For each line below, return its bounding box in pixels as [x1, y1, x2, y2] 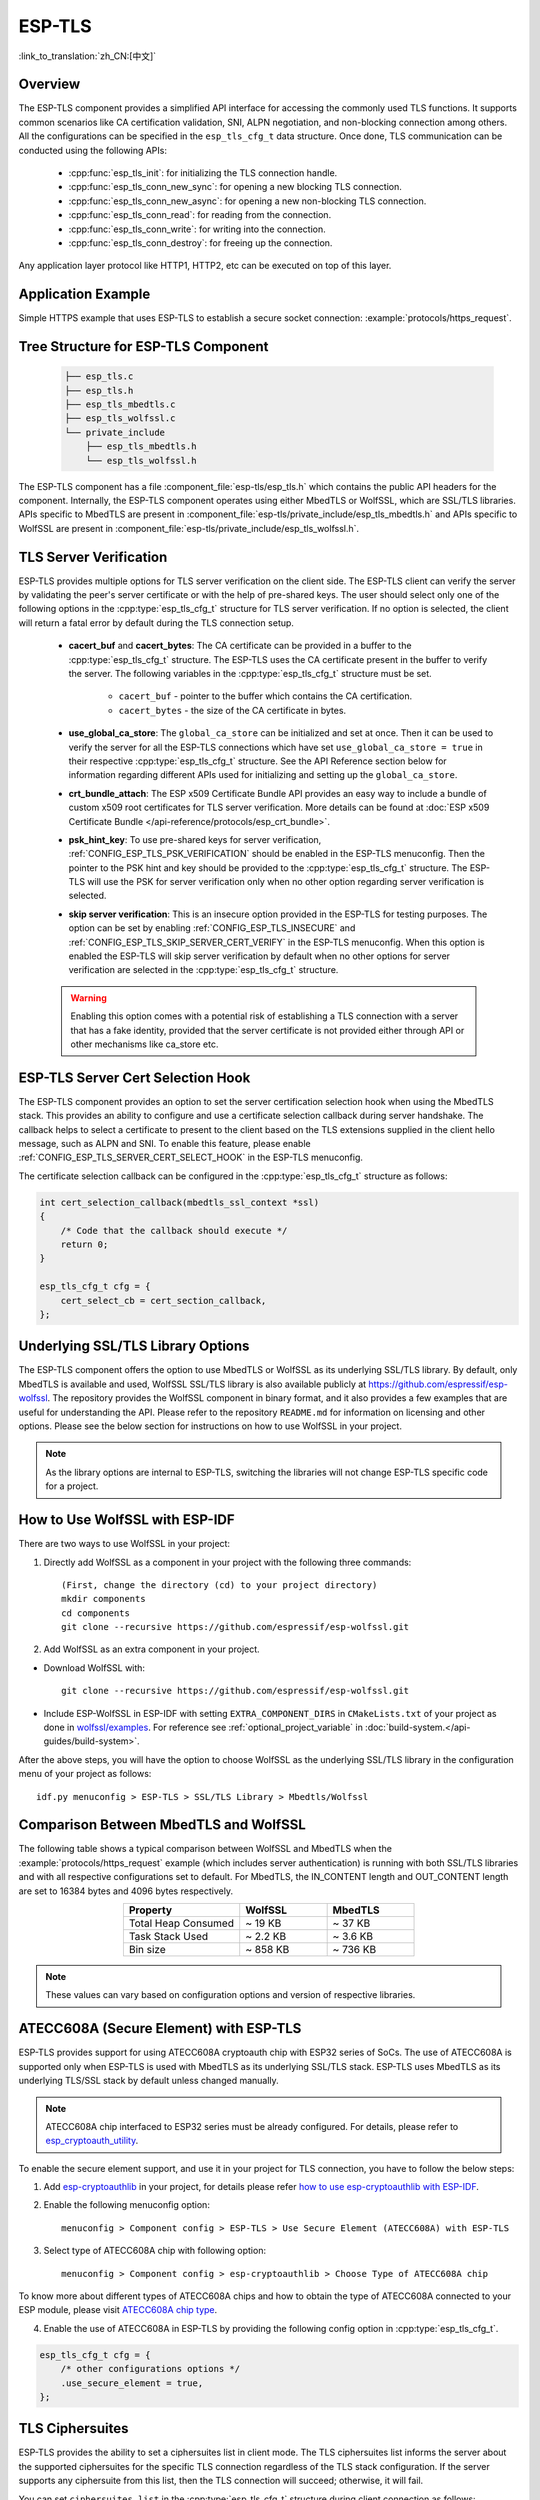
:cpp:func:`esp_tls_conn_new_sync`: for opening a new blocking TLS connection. [68, 181, 402, 193]
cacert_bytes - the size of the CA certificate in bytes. [118, 704, 347, 716]
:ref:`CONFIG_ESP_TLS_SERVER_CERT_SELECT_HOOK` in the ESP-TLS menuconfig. [18, 1151, 364, 1164]
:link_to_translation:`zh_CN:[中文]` [18, 50, 157, 62]
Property [128, 1903, 173, 1917]
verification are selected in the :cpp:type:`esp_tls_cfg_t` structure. [68, 964, 339, 976]
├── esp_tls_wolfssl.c [64, 413, 176, 424]
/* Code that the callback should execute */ [60, 1225, 288, 1236]
